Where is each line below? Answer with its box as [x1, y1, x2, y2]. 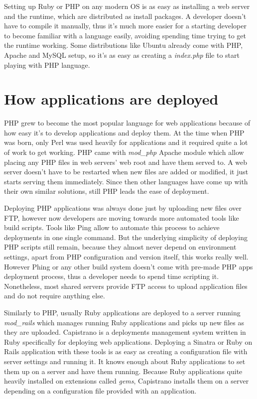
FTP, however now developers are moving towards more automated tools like [4, 212, 239, 223]
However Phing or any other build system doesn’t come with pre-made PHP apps [4, 261, 253, 271]
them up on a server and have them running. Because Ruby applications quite [4, 366, 243, 376]
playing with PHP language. [4, 59, 90, 70]
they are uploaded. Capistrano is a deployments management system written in [4, 327, 246, 337]
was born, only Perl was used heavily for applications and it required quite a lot [4, 137, 248, 147]
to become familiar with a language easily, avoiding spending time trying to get [4, 30, 246, 40]
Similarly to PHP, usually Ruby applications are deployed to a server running [4, 307, 241, 317]
